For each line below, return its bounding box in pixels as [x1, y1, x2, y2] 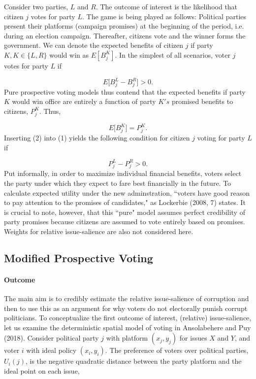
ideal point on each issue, [4, 366, 80, 376]
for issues [179, 333, 207, 343]
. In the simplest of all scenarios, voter [115, 49, 230, 60]
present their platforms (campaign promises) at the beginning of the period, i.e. [4, 21, 244, 31]
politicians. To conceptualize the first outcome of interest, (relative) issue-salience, [4, 312, 252, 323]
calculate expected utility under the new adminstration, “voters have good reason [4, 187, 250, 198]
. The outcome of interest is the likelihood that [96, 1, 238, 11]
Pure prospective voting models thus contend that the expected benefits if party [4, 86, 246, 97]
